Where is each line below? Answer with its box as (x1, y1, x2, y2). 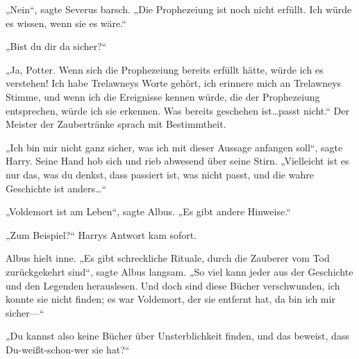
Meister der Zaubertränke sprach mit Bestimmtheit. (6, 117, 226, 131)
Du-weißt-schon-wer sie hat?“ (6, 342, 130, 356)
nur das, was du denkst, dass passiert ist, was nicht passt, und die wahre (6, 167, 314, 181)
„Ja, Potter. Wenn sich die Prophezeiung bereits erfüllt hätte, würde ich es (6, 62, 324, 76)
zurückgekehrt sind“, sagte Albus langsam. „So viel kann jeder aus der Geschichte (6, 264, 353, 278)
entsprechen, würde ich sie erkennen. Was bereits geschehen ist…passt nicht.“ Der (6, 103, 349, 117)
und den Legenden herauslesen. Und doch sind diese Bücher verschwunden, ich (6, 278, 340, 292)
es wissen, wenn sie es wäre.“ (6, 15, 126, 30)
